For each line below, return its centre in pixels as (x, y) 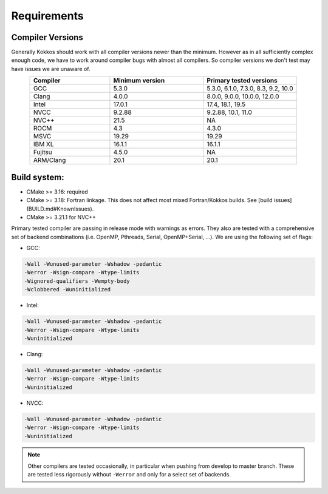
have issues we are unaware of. (51, 69)
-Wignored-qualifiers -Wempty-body (77, 281)
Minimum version (139, 81)
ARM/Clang (50, 160)
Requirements (48, 16)
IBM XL (43, 144)
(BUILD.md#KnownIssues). (60, 209)
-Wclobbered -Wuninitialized (67, 289)
